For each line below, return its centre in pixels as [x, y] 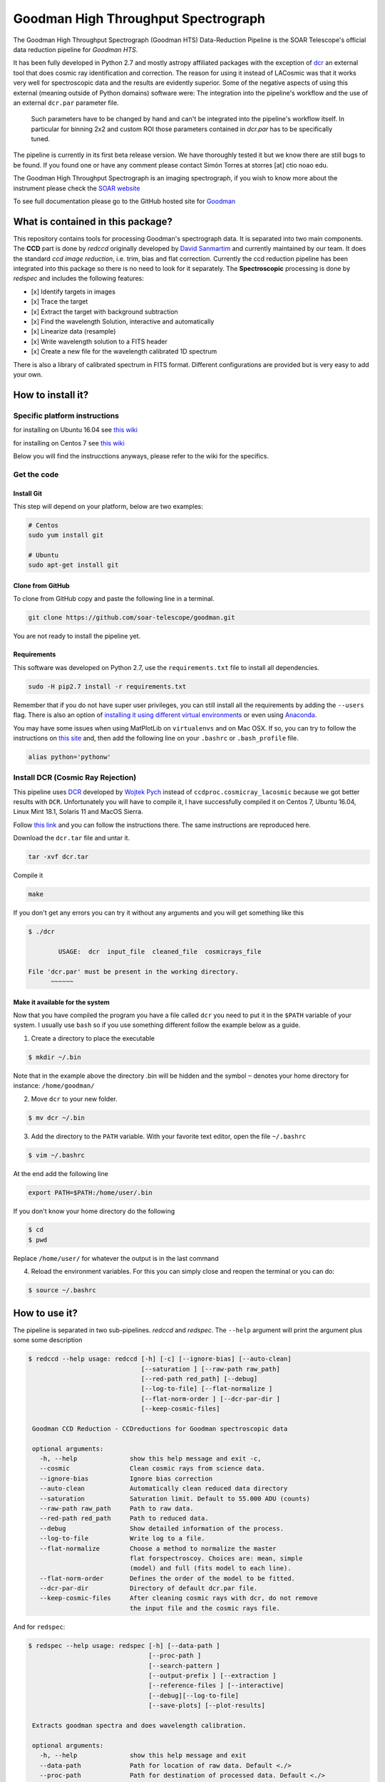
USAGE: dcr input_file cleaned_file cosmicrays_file [160, 951]
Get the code [36, 474]
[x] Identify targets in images [73, 292]
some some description [48, 1340]
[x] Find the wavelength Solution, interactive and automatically [123, 321]
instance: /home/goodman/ [54, 1086]
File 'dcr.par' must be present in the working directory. [133, 972]
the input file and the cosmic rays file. [205, 1608]
